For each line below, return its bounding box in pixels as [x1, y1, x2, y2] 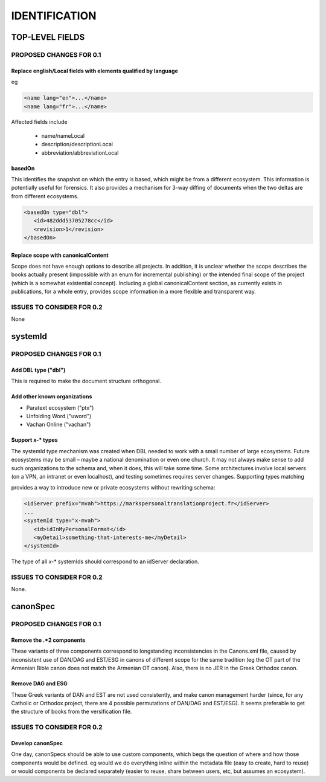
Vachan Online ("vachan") [26, 421, 91, 428]
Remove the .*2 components [11, 636, 86, 644]
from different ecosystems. [11, 192, 78, 199]
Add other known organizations [11, 393, 92, 400]
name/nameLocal [41, 132, 85, 139]
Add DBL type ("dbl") [11, 366, 66, 373]
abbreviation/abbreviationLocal [41, 149, 119, 157]
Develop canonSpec [11, 739, 63, 746]
